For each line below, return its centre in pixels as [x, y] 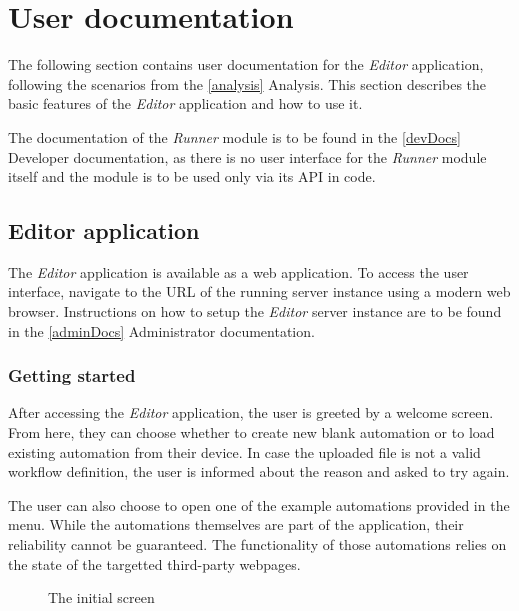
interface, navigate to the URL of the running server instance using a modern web [259, 291]
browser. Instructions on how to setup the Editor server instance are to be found [255, 311]
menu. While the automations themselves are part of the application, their [236, 524]
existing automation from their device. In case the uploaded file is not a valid [244, 451]
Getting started [72, 375]
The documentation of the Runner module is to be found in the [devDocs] [234, 136]
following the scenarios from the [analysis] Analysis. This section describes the [247, 83]
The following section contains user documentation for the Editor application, [246, 64]
